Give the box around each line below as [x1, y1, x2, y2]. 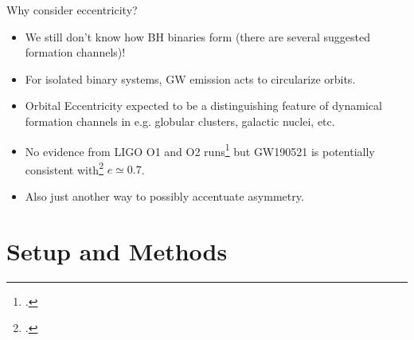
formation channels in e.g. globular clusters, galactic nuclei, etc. [25, 112, 335, 129]
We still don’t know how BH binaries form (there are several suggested [25, 28, 370, 45]
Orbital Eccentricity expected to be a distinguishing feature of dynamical [25, 97, 382, 114]
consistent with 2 [25, 158, 103, 178]
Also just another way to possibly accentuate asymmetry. [25, 188, 304, 205]
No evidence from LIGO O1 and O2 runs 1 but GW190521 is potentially [25, 140, 375, 159]
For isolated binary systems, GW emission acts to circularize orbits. [25, 70, 356, 87]
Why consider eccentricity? [6, 2, 138, 18]
